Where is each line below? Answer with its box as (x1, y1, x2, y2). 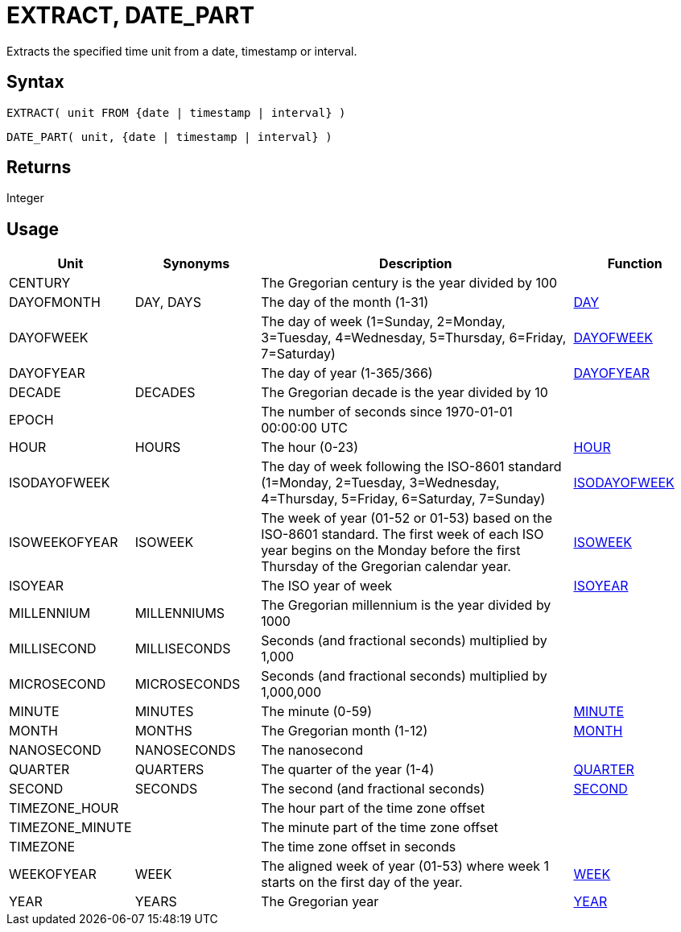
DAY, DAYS (134, 294, 201, 311)
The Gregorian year (261, 893, 379, 910)
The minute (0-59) (261, 703, 373, 720)
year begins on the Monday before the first (261, 542, 521, 559)
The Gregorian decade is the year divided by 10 (261, 384, 548, 401)
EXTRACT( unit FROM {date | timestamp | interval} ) (6, 106, 346, 119)
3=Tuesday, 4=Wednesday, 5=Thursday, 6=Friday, (261, 329, 567, 346)
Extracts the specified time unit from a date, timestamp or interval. (6, 43, 357, 58)
